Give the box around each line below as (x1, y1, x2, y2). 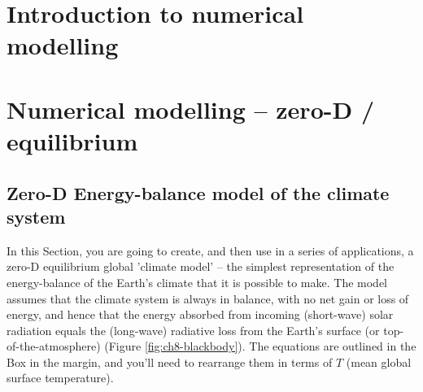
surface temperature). (7, 369, 114, 386)
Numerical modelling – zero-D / (7, 92, 374, 125)
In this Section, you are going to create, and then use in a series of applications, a (7, 242, 414, 259)
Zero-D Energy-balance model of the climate (7, 180, 390, 205)
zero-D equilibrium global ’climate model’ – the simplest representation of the (7, 258, 395, 275)
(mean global (346, 353, 412, 370)
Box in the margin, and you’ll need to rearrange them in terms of (7, 353, 333, 370)
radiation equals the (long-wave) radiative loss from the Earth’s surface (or (7, 321, 380, 338)
